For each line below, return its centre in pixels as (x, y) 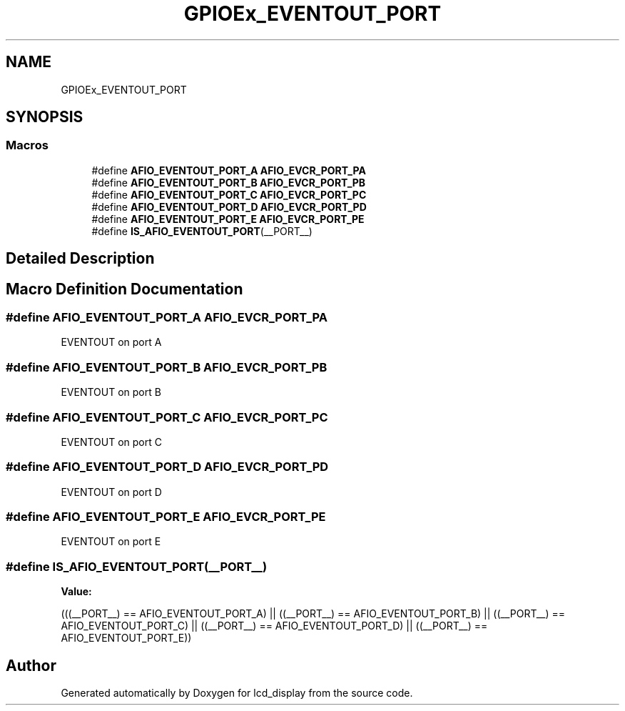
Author (31, 665)
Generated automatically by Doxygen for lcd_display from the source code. (237, 693)
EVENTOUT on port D (111, 492)
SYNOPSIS (45, 117)
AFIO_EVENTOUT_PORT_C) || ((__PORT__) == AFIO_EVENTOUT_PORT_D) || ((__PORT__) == (274, 626)
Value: (76, 592)
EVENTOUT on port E (111, 542)
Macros (27, 145)
